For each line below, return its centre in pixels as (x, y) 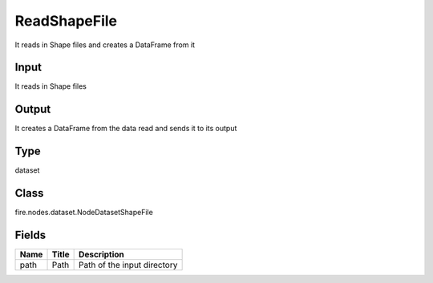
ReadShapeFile (66, 21)
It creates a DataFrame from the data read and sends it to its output (126, 129)
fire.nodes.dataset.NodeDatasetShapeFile (84, 213)
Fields (30, 235)
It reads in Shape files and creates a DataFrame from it (105, 45)
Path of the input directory (128, 265)
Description (101, 254)
